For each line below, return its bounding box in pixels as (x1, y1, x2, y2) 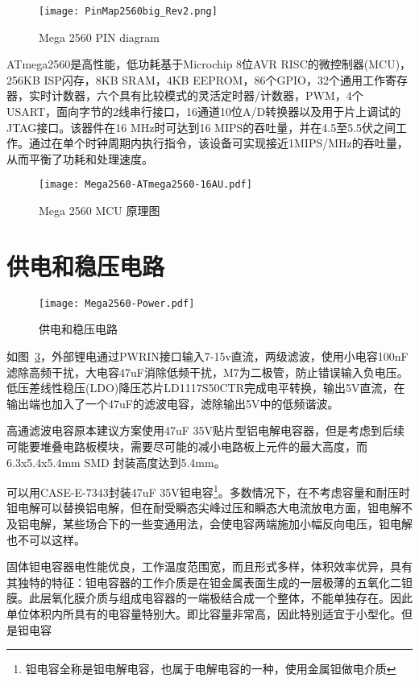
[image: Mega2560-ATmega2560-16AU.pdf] (39, 179, 252, 191)
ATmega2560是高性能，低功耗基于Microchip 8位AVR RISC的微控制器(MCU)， (6, 56, 412, 72)
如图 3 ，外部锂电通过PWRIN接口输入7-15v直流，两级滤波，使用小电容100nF (6, 348, 409, 365)
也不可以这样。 (6, 531, 85, 548)
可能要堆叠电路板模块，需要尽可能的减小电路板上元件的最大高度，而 (6, 438, 367, 454)
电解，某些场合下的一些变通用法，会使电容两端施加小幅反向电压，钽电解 (28, 515, 413, 532)
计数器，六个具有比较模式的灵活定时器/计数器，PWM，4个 (51, 87, 363, 104)
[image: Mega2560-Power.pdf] (39, 297, 195, 309)
